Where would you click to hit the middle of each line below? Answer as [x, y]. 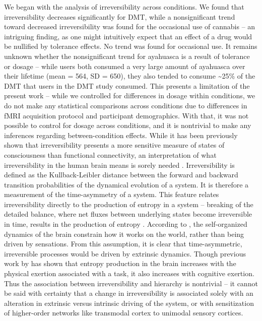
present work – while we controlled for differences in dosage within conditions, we [130, 95]
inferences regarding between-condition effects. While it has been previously [121, 135]
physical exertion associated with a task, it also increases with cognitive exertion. [129, 273]
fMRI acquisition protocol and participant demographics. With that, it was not [126, 115]
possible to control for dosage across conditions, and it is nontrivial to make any [128, 125]
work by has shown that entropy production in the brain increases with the [120, 263]
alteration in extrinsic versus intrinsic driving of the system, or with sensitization [129, 303]
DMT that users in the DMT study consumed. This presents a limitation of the [127, 85]
